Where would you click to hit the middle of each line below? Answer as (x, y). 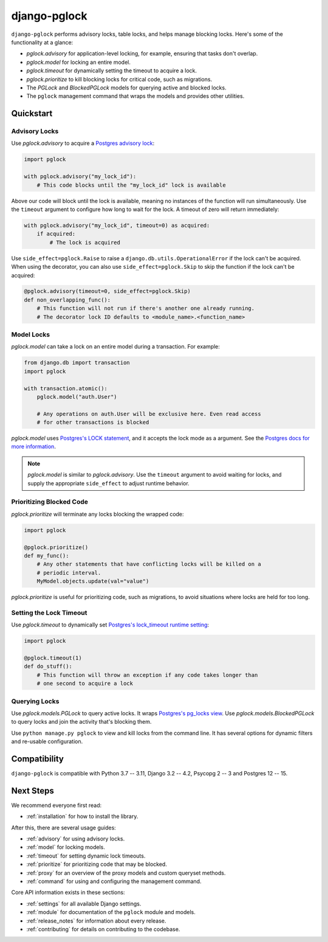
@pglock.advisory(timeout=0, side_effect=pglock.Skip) (107, 291)
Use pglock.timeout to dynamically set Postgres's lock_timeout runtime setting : (110, 625)
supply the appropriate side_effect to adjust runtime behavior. (108, 483)
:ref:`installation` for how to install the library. (82, 816)
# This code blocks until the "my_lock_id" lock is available (131, 185)
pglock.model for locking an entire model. (78, 62)
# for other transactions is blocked (93, 422)
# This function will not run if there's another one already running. (146, 308)
